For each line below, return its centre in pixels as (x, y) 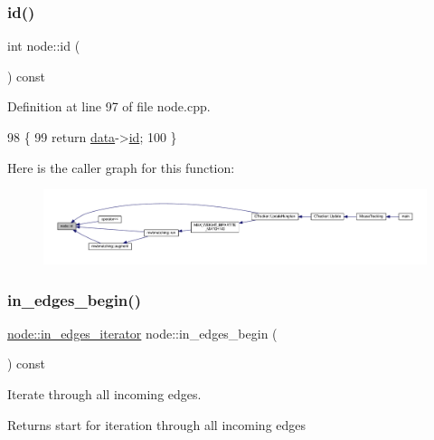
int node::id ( (44, 46)
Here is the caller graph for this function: (121, 167)
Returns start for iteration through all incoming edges (157, 424)
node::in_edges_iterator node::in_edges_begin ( (142, 333)
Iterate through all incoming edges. (104, 394)
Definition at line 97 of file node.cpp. (109, 106)
